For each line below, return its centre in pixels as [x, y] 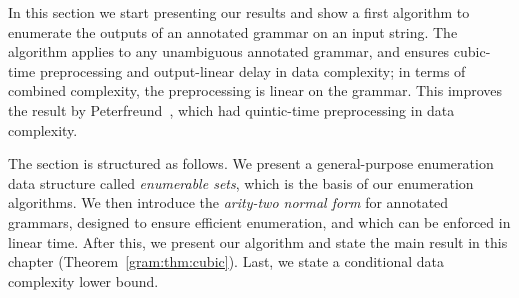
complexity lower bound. [83, 280]
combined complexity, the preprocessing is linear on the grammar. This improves [255, 90]
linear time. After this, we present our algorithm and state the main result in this [258, 241]
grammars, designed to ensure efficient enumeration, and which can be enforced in [259, 221]
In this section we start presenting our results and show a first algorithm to [239, 12]
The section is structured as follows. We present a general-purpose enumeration [251, 163]
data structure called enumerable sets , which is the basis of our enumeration [241, 182]
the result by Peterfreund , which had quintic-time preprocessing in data [231, 109]
